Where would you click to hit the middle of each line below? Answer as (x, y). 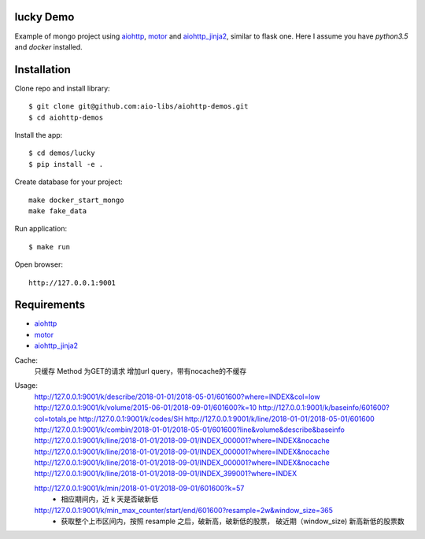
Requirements (50, 305)
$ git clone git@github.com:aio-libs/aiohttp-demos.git (139, 107)
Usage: (26, 386)
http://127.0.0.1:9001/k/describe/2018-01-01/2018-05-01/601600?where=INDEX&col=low (177, 397)
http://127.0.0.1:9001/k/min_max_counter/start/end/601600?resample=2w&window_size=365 (184, 510)
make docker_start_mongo (76, 200)
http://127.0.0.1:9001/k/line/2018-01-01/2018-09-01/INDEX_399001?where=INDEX (166, 474)
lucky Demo (44, 17)
